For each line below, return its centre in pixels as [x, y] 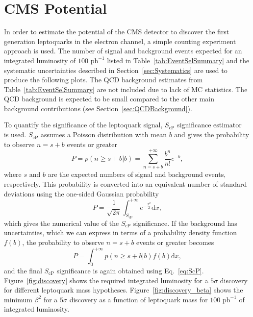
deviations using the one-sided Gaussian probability [81, 193]
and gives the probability [212, 134]
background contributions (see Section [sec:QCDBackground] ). [98, 108]
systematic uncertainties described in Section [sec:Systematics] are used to [116, 70]
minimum [18, 299]
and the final [23, 270]
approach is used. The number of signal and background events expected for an [123, 51]
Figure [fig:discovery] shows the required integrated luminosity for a [106, 280]
